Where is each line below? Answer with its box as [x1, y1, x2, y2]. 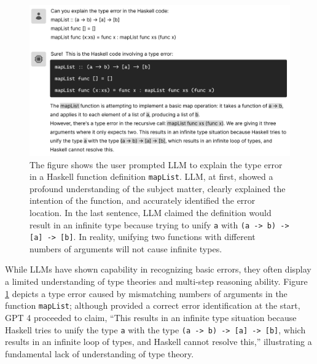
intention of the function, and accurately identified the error [29, 194, 256, 207]
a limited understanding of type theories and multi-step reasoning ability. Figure [5, 275, 308, 288]
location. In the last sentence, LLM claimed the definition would [29, 206, 272, 219]
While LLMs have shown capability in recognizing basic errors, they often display [5, 263, 311, 276]
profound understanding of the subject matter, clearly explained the [29, 182, 286, 195]
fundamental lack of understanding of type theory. [5, 347, 194, 360]
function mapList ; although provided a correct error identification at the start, [5, 299, 300, 312]
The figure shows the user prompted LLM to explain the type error [29, 158, 283, 171]
